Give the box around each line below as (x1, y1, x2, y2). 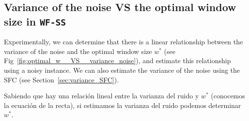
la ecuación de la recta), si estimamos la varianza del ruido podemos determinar (4, 100, 241, 110)
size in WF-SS (4, 13, 66, 28)
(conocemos (211, 91, 245, 101)
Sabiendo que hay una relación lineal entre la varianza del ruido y (4, 91, 199, 101)
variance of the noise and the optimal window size (4, 46, 152, 56)
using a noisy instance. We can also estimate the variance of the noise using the (4, 65, 240, 75)
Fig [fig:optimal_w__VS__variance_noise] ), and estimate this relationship (4, 55, 231, 66)
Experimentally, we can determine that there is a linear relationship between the (4, 37, 243, 47)
